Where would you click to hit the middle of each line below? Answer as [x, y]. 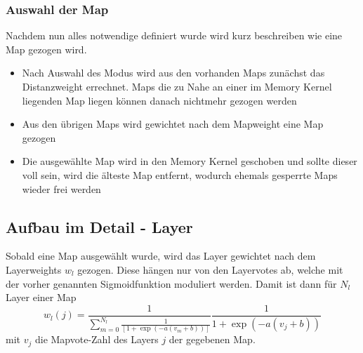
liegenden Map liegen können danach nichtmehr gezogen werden [159, 100]
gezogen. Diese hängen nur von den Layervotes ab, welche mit [210, 269]
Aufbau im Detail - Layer [99, 226]
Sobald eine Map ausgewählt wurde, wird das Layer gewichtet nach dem [161, 256]
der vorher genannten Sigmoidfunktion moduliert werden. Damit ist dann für [171, 283]
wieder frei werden [61, 188]
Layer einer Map [41, 297]
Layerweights [34, 269]
